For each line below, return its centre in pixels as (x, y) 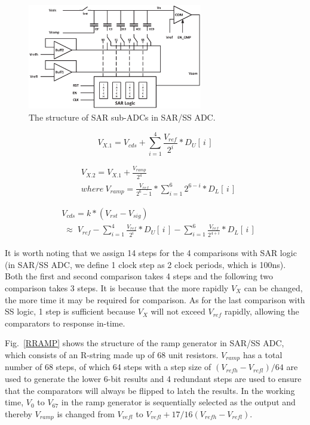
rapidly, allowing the (262, 311)
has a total (263, 354)
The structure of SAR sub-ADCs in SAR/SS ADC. (122, 117)
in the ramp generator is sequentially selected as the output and (178, 402)
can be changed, (273, 287)
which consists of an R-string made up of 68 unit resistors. (112, 354)
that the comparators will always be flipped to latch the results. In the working (150, 390)
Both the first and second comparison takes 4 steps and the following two (139, 276)
